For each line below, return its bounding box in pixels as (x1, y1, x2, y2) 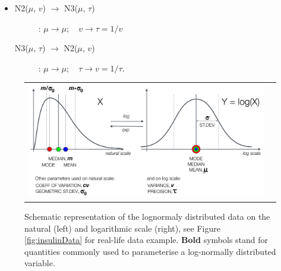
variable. (24, 257, 55, 269)
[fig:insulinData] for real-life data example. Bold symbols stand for (24, 233, 269, 246)
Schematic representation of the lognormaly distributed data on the (24, 210, 270, 223)
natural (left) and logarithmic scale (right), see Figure (24, 222, 220, 234)
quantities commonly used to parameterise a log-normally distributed (24, 245, 276, 257)
